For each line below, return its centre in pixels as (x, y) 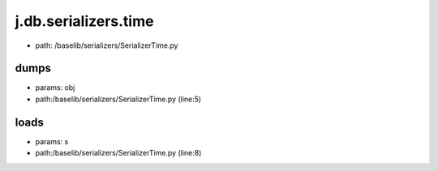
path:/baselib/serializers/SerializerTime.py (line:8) (118, 153)
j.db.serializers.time (84, 21)
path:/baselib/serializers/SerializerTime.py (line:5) (118, 99)
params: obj (55, 88)
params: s (52, 141)
